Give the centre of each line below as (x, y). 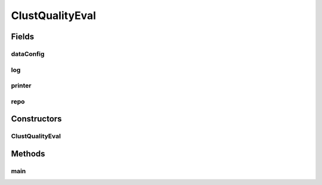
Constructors (36, 119)
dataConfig (28, 54)
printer (21, 86)
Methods (28, 154)
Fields (23, 37)
